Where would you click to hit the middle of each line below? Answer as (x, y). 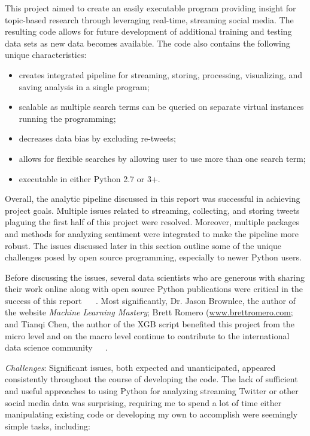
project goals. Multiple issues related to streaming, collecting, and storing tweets (152, 210)
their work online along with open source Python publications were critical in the (154, 289)
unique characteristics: (46, 55)
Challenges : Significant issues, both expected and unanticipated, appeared (140, 367)
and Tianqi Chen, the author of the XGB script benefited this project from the (150, 324)
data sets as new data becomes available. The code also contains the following (148, 43)
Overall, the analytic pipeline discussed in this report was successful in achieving (153, 199)
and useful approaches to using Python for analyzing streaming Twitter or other (152, 391)
